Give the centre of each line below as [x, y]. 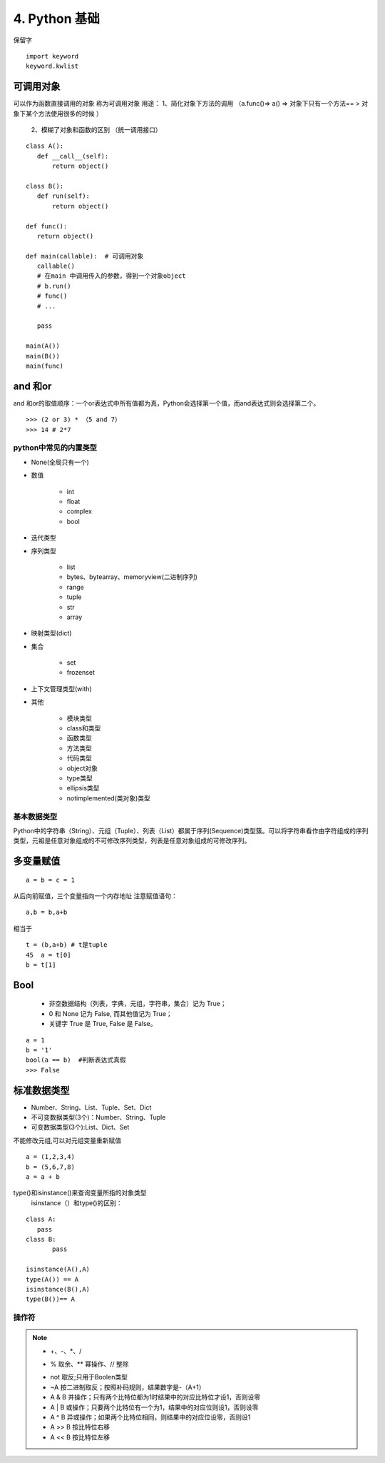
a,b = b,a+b [47, 913]
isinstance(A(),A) [58, 1270]
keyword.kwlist [52, 66]
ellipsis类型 [83, 788]
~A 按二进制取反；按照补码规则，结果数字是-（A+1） [128, 1387]
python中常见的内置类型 [55, 448]
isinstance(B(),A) [58, 1289]
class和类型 [84, 728]
